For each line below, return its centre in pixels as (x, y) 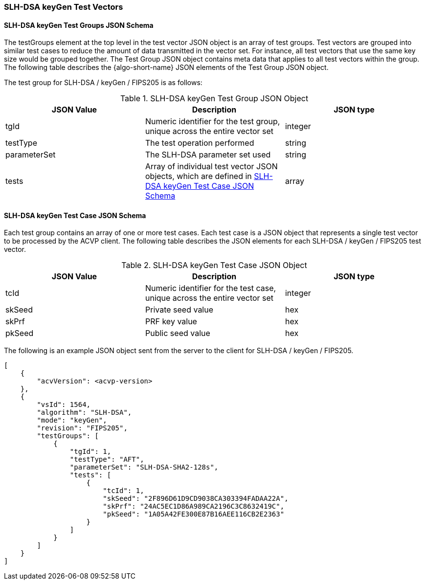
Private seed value (179, 310)
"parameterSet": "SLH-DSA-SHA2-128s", (144, 467)
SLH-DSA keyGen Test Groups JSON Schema (79, 25)
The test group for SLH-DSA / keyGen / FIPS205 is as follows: (103, 83)
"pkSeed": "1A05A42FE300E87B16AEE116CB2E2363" (194, 514)
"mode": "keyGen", (72, 420)
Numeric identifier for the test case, (211, 288)
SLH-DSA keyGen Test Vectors (64, 7)
